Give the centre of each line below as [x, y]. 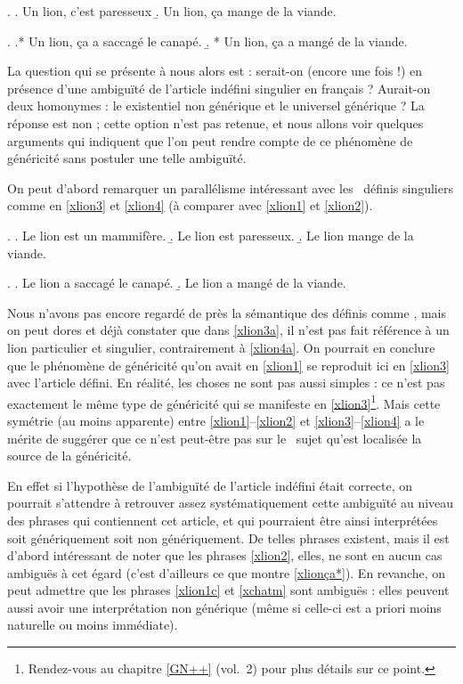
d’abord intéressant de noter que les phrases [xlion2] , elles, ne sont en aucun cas [225, 555]
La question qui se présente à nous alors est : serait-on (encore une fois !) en [215, 71]
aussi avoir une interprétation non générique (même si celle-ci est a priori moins [224, 607]
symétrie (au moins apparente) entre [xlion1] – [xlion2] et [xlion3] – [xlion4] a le [216, 420]
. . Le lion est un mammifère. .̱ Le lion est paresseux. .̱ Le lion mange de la [211, 235]
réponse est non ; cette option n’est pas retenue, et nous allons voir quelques [215, 122]
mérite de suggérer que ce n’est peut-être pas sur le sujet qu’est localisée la [215, 438]
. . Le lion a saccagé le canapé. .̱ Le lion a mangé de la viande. [177, 283]
